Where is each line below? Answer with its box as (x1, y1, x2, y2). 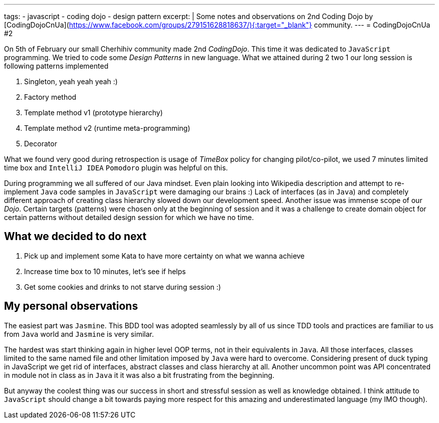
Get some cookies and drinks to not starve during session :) (24, 282, 221, 291)
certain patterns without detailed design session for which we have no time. (4, 213, 254, 222)
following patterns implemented (4, 62, 109, 70)
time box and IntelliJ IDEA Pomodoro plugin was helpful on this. (4, 163, 228, 172)
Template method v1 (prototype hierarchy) (24, 108, 163, 117)
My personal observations (4, 300, 138, 313)
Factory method (24, 93, 77, 101)
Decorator (24, 139, 57, 148)
